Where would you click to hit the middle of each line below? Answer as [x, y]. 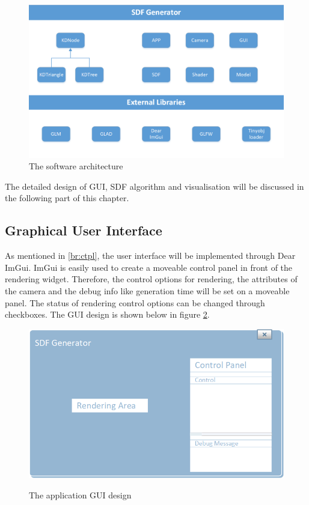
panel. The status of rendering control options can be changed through [135, 302]
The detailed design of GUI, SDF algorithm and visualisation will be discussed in [154, 186]
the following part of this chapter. [67, 198]
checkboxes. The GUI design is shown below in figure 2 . [107, 314]
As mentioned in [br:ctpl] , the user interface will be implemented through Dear [150, 256]
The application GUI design [80, 495]
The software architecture [76, 166]
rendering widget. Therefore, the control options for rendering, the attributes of [151, 279]
